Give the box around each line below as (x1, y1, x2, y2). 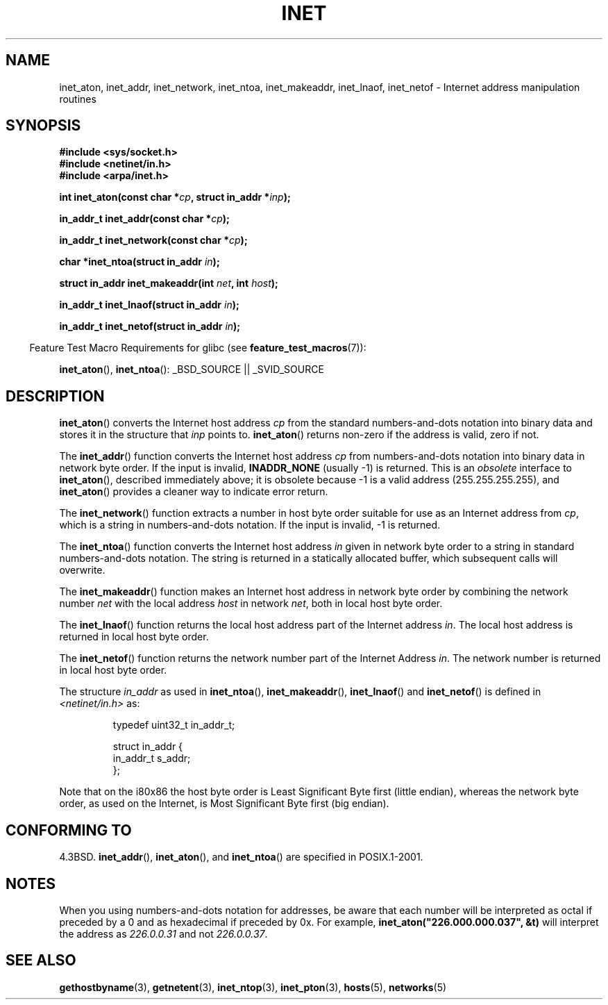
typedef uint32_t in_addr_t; (112, 719, 235, 731)
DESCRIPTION (6, 387, 105, 405)
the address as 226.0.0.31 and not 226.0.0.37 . (59, 927, 268, 940)
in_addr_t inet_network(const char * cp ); (59, 234, 248, 247)
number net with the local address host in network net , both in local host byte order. (59, 597, 443, 610)
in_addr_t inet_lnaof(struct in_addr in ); (59, 299, 239, 311)
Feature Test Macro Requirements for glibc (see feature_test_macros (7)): (29, 342, 366, 354)
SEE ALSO (6, 952, 76, 970)
